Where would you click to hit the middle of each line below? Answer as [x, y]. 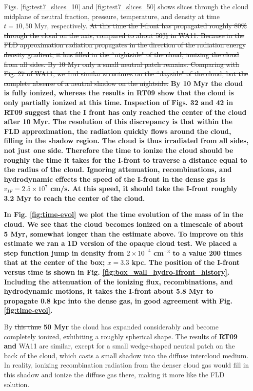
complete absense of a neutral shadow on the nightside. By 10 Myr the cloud [124, 83]
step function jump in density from [64, 252]
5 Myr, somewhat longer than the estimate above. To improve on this [124, 233]
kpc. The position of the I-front [186, 262]
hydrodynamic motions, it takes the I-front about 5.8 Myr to [109, 291]
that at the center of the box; [54, 262]
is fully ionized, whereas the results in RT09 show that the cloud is [119, 93]
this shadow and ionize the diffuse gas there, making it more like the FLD [114, 374]
